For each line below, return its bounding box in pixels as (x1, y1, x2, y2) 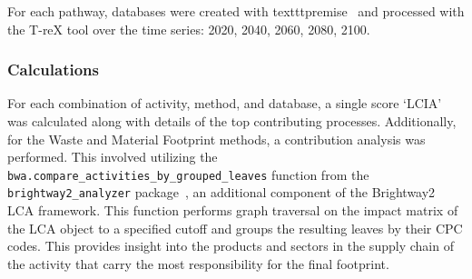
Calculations (7, 58, 99, 81)
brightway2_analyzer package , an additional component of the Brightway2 (7, 183, 436, 202)
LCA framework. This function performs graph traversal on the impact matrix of (7, 201, 458, 220)
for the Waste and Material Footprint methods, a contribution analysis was (7, 129, 426, 148)
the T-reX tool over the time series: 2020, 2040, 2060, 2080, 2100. (7, 19, 370, 38)
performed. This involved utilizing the (7, 147, 218, 166)
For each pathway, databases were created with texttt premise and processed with (7, 2, 465, 20)
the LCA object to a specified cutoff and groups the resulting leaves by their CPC (7, 218, 463, 237)
